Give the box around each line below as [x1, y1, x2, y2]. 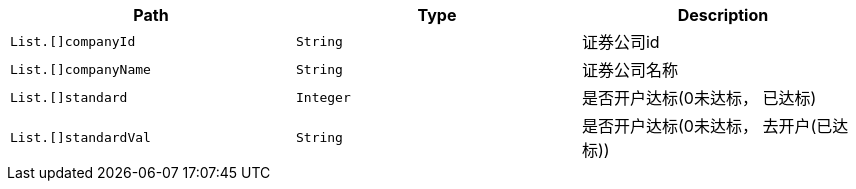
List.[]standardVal [10, 129, 151, 145]
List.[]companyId [10, 33, 136, 49]
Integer [295, 89, 351, 105]
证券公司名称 [581, 60, 678, 80]
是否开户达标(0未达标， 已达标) [581, 88, 817, 108]
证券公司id [581, 32, 660, 52]
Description [677, 5, 769, 25]
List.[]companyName [10, 61, 151, 77]
